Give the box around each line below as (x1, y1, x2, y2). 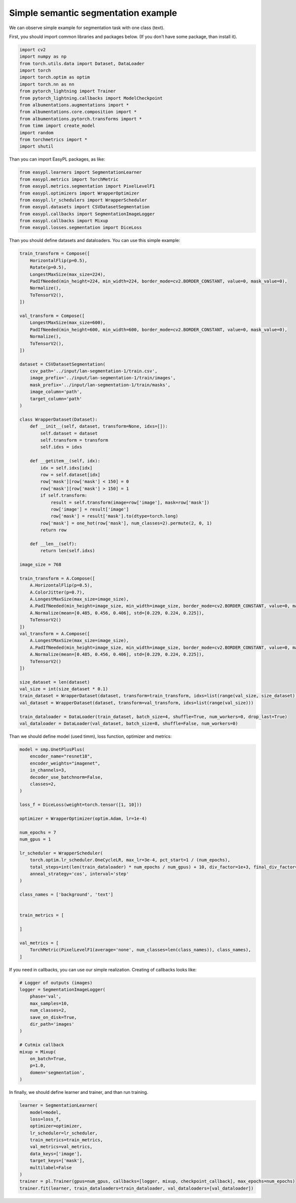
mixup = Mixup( (19, 1049, 56, 1054)
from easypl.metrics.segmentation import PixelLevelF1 (19, 183, 155, 189)
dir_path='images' (30, 1021, 74, 1027)
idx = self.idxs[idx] (40, 465, 93, 471)
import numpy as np (19, 54, 67, 59)
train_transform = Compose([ (19, 251, 90, 256)
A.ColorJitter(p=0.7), (30, 589, 85, 595)
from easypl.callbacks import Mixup (19, 218, 109, 224)
